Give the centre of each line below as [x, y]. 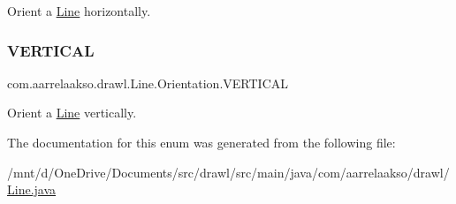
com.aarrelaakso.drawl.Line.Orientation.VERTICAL [148, 83]
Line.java [32, 189]
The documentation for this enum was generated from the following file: [201, 142]
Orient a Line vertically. [72, 113]
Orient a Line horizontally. [79, 11]
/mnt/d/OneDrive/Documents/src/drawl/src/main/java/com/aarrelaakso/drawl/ [228, 172]
